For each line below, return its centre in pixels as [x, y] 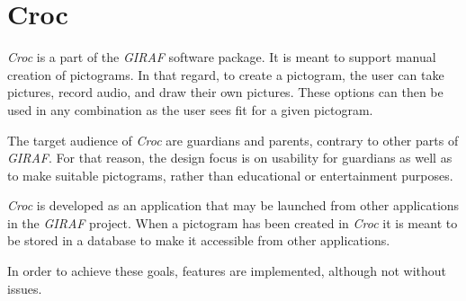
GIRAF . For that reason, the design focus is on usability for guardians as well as [230, 158]
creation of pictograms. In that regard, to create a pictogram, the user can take [226, 74]
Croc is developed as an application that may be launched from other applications [233, 205]
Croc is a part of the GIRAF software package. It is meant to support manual [222, 57]
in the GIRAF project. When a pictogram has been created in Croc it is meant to [233, 222]
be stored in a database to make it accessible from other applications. [199, 240]
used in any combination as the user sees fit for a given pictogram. [190, 109]
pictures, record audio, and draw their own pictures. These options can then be [225, 92]
